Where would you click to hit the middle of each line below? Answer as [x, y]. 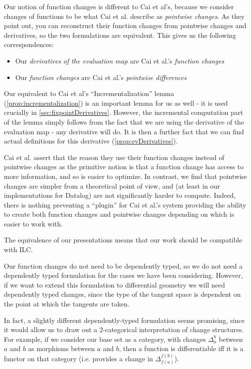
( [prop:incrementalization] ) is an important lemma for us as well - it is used [116, 103]
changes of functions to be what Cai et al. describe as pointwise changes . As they [124, 16]
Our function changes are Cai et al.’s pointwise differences [101, 77]
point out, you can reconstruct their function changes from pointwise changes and [125, 25]
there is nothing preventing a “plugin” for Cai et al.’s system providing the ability [125, 204]
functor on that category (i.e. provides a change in [78, 358]
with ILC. [18, 249]
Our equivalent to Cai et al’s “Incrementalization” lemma [89, 93]
